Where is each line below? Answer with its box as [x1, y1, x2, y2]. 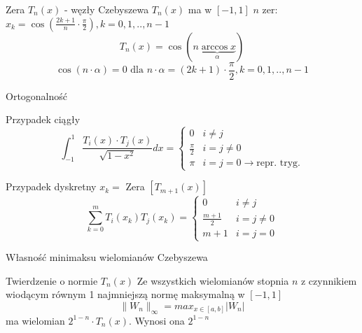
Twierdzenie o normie [6, 273, 98, 288]
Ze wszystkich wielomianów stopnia [137, 273, 289, 288]
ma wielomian [6, 313, 65, 327]
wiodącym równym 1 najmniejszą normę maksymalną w [6, 287, 245, 302]
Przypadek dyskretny [6, 179, 97, 194]
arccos [201, 41, 228, 52]
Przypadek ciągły [6, 112, 81, 127]
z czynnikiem [300, 273, 357, 288]
